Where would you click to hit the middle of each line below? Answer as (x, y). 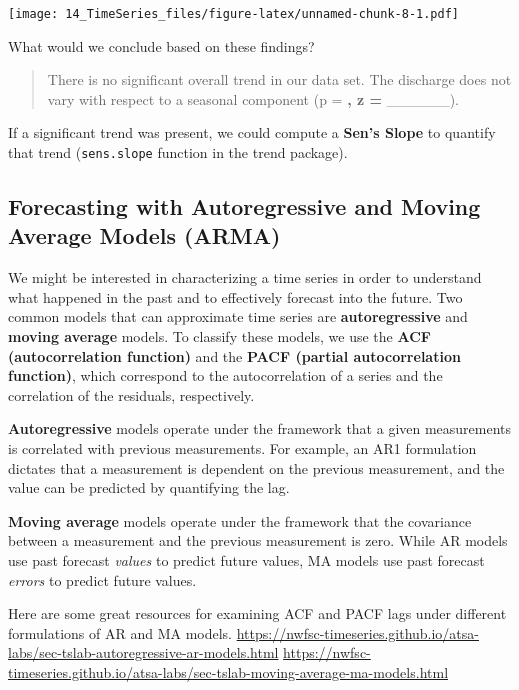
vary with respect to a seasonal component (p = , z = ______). (253, 98)
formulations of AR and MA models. (120, 632)
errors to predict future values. (102, 579)
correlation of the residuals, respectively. (131, 394)
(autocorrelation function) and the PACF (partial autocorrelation (234, 355)
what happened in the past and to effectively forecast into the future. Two (235, 296)
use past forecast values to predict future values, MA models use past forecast (246, 560)
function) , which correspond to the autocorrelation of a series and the (225, 375)
